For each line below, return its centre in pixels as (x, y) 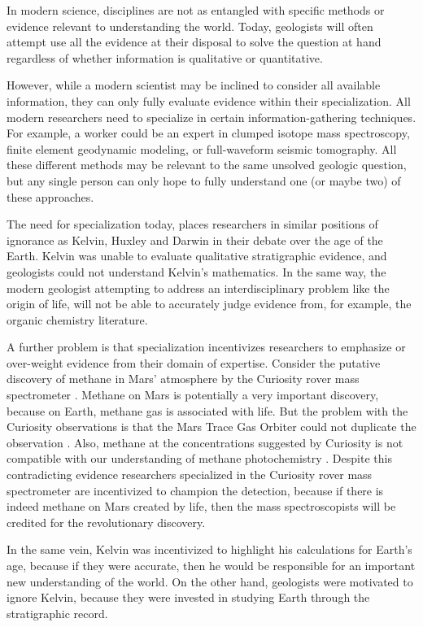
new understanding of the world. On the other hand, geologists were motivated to (210, 581)
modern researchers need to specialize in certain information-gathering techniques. (211, 117)
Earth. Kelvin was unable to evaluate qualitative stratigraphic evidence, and (197, 256)
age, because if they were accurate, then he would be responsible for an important (211, 565)
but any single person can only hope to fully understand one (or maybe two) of (204, 180)
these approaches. (50, 196)
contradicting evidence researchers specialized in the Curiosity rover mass (190, 475)
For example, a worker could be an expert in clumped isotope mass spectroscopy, (208, 133)
